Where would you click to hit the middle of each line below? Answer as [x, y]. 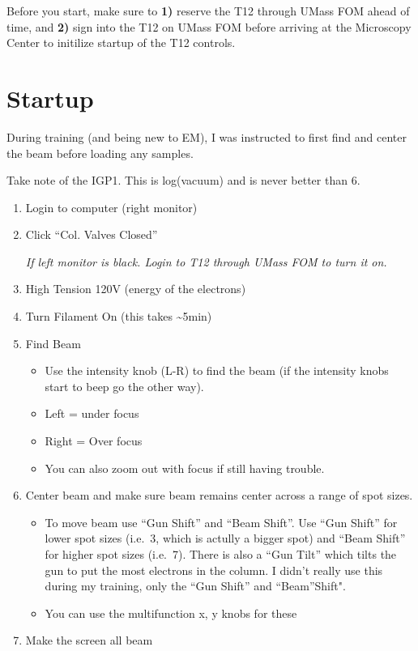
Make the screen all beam [89, 640]
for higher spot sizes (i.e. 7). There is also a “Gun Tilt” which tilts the [221, 554]
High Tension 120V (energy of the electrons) [136, 289]
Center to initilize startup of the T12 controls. [121, 43]
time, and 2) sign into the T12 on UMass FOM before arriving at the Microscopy [209, 26]
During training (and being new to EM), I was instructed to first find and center [207, 136]
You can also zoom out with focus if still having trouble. [185, 468]
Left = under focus [92, 413]
